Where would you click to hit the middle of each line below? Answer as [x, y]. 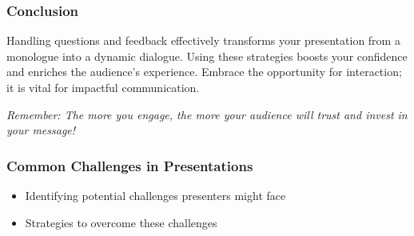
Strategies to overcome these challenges [121, 222]
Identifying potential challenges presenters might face [155, 195]
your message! [41, 130]
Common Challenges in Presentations [130, 165]
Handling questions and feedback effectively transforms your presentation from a [203, 40]
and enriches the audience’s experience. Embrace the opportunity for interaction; [204, 72]
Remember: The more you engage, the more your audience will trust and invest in [207, 114]
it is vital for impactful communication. [103, 87]
